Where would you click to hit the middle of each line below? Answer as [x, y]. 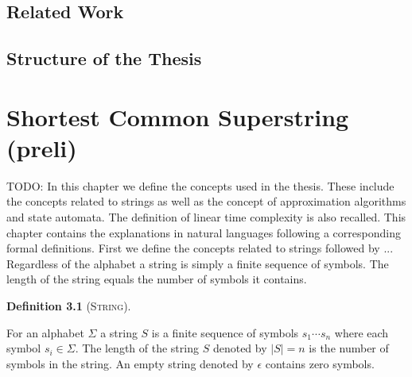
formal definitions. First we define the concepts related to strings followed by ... [200, 248]
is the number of [349, 348]
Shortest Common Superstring [178, 116]
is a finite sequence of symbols [225, 332]
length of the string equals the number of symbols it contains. [157, 279]
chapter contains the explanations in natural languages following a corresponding [204, 232]
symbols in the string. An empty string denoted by [130, 363]
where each [361, 332]
